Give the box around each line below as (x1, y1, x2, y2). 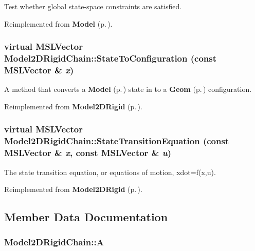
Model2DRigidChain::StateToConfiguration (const (4, 52, 217, 65)
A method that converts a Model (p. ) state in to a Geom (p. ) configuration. (4, 84, 252, 94)
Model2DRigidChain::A (4, 236, 104, 248)
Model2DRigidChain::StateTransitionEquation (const (4, 134, 229, 147)
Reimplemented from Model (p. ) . (4, 18, 113, 29)
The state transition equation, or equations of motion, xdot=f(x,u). (4, 166, 216, 177)
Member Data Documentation (4, 209, 168, 225)
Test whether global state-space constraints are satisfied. (4, 1, 182, 11)
